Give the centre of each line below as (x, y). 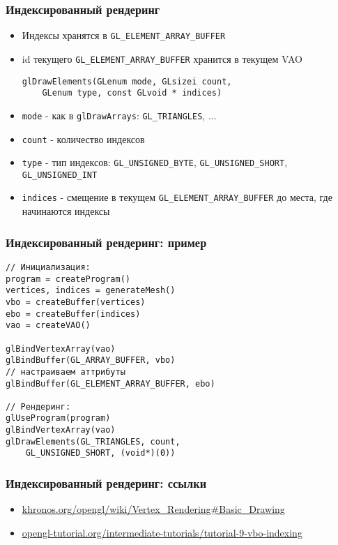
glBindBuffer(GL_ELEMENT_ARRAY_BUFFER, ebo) (110, 383)
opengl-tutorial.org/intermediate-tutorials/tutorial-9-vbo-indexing (162, 532)
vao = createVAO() (48, 326)
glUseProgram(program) (58, 418)
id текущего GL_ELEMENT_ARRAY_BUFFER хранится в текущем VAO (162, 58)
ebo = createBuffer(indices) (73, 314)
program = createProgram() (68, 279)
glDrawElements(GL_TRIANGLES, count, (93, 441)
